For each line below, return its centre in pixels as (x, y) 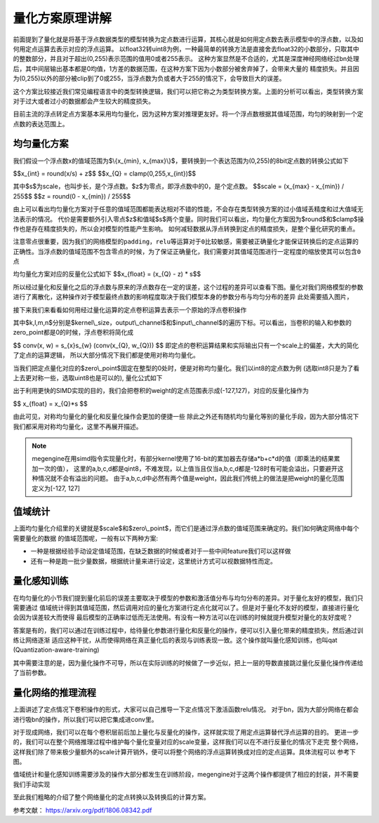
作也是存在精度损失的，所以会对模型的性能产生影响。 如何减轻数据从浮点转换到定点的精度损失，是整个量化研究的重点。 (186, 229)
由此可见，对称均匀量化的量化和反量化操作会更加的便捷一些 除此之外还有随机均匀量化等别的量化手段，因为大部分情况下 (186, 417)
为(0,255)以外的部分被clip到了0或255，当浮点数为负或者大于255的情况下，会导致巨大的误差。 (149, 79)
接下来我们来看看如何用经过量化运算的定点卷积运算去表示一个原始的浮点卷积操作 (130, 309)
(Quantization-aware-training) (56, 650)
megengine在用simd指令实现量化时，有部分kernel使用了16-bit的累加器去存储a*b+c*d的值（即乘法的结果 (183, 459)
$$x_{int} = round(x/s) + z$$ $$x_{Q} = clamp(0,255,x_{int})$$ (105, 173)
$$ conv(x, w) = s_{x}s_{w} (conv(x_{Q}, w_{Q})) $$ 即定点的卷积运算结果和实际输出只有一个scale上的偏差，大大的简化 (186, 345)
